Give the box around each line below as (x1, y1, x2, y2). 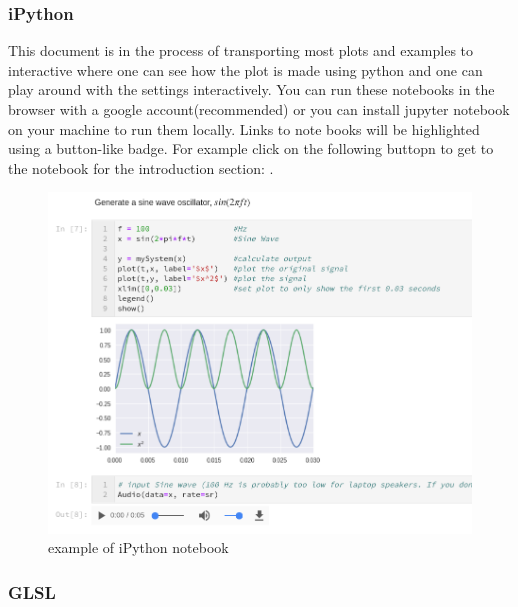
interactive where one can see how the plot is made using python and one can (8, 59, 483, 80)
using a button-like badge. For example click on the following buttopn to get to (8, 138, 494, 159)
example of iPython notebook (48, 537, 229, 558)
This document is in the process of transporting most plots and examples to (8, 40, 474, 61)
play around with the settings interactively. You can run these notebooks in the (8, 79, 495, 100)
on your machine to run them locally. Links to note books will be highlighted (8, 118, 480, 139)
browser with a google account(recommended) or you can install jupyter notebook (8, 99, 510, 119)
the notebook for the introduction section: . (8, 157, 274, 178)
